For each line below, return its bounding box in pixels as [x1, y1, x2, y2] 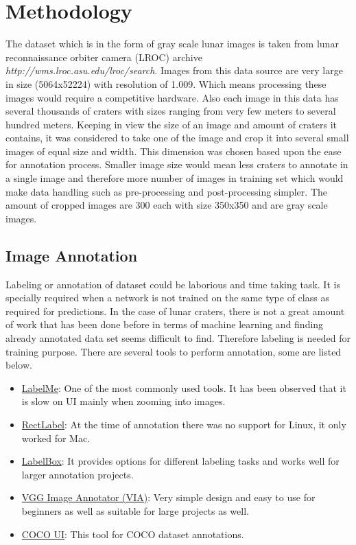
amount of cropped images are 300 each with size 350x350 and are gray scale [5, 198, 328, 212]
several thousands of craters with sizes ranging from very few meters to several [5, 104, 336, 118]
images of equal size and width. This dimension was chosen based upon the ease [5, 143, 342, 158]
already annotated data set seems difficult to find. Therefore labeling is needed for [5, 331, 351, 345]
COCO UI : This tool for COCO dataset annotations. [21, 526, 244, 541]
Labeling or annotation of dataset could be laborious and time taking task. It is [5, 277, 340, 291]
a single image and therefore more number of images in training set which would [5, 171, 344, 185]
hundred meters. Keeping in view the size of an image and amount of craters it [5, 117, 337, 131]
